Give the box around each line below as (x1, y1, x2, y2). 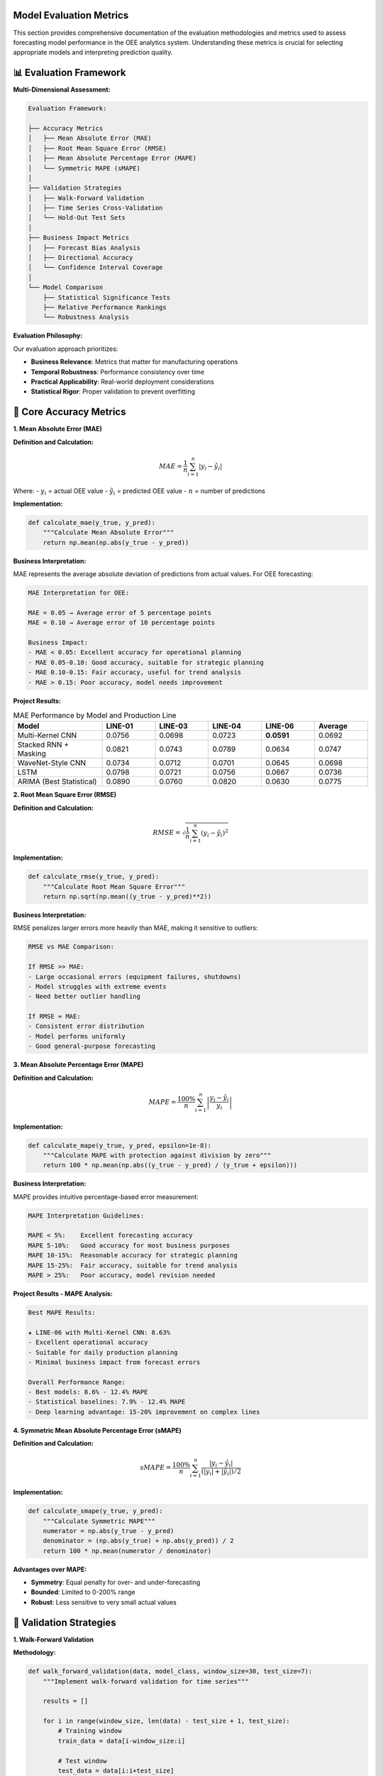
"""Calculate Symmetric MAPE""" (43, 1517, 156, 1525)
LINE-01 (106, 721, 134, 731)
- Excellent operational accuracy (28, 1338, 148, 1346)
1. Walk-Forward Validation (13, 1635, 94, 1644)
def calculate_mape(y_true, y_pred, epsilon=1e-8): (28, 1141, 212, 1149)
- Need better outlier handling (28, 992, 141, 1001)
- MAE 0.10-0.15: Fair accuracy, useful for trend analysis (28, 668, 242, 676)
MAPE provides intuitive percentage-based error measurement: (13, 1192, 199, 1201)
